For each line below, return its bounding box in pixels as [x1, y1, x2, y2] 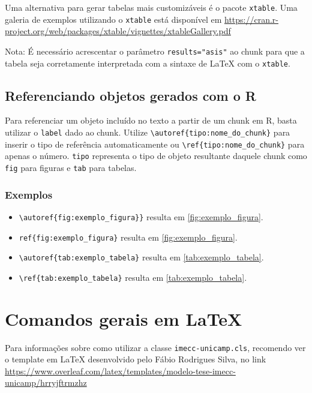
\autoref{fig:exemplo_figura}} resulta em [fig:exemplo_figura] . [19, 210, 263, 223]
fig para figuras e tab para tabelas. [5, 161, 137, 173]
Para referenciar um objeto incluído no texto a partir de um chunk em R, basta [5, 114, 297, 127]
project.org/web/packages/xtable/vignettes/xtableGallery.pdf [5, 25, 231, 37]
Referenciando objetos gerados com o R [5, 86, 256, 104]
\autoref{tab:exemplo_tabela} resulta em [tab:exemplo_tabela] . [19, 251, 264, 263]
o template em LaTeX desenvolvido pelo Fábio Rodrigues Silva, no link [5, 353, 266, 365]
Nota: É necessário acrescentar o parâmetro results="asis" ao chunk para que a [5, 44, 305, 57]
